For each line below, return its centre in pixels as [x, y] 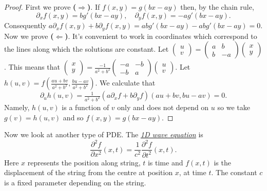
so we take [234, 107]
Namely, [17, 107]
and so [73, 117]
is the [222, 162]
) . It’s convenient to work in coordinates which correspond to [161, 36]
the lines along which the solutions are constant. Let [87, 49]
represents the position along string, [84, 162]
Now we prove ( [29, 36]
